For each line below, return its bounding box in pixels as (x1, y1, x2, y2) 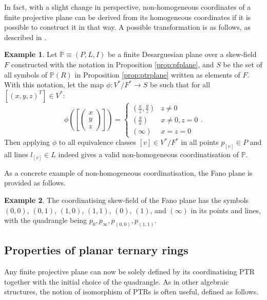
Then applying (4, 137, 50, 147)
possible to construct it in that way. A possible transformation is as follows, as (4, 22, 251, 32)
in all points (181, 137, 219, 147)
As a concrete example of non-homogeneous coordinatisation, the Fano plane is (4, 167, 253, 178)
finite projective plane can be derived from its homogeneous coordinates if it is (4, 11, 251, 22)
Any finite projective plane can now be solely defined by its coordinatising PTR (4, 266, 255, 277)
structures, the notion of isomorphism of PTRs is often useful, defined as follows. (4, 286, 259, 297)
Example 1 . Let (4, 49, 58, 60)
